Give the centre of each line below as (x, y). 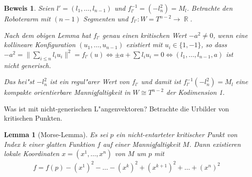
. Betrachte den (210, 8)
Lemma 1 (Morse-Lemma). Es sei (56, 134)
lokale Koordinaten (32, 153)
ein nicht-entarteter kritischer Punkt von (177, 134)
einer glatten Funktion (62, 144)
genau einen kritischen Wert (145, 35)
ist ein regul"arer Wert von (90, 81)
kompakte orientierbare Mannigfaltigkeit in (67, 92)
